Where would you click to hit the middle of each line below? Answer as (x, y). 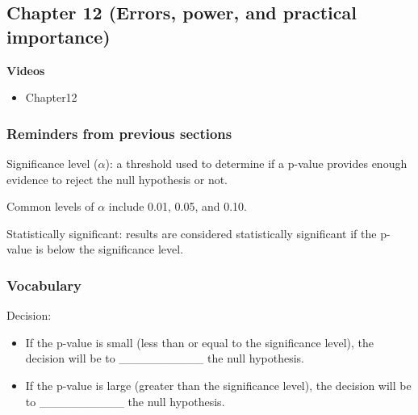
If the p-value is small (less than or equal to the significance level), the (200, 342)
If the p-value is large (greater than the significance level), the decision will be (218, 385)
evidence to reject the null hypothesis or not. (117, 179)
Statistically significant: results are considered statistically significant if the (192, 233)
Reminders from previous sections (119, 133)
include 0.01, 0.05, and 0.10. (178, 206)
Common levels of (50, 206)
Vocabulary (44, 285)
